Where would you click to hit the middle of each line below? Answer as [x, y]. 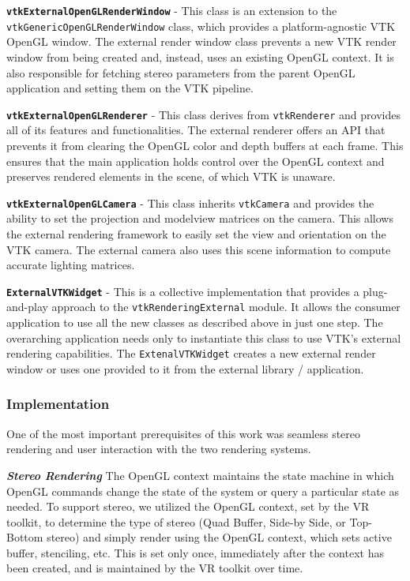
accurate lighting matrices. [71, 265]
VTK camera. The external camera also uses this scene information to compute [199, 249]
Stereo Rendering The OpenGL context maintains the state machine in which [200, 475]
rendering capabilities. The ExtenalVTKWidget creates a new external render [191, 353]
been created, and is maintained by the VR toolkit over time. [155, 568]
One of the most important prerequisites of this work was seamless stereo [184, 433]
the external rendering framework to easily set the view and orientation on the [196, 233]
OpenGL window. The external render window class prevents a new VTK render [201, 41]
